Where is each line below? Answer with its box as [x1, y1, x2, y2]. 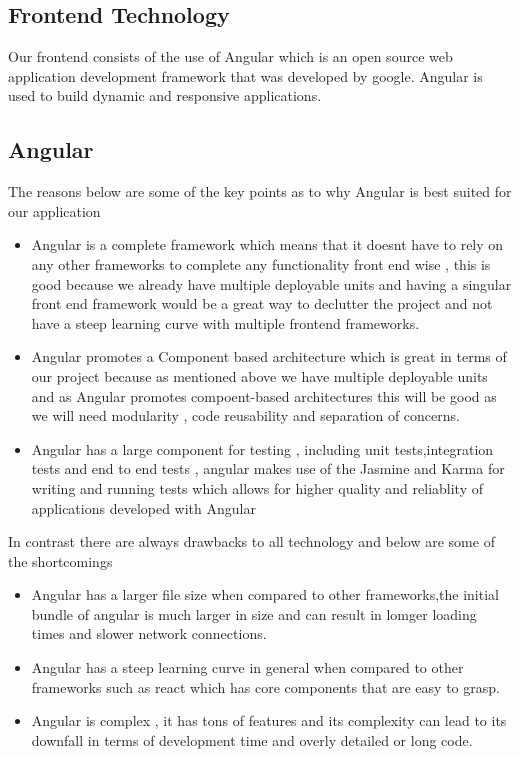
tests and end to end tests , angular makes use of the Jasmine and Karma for [31, 458, 505, 479]
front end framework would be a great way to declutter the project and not [31, 293, 493, 314]
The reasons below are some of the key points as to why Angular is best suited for [8, 181, 512, 202]
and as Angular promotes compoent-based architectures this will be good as [31, 385, 497, 406]
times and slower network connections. [31, 623, 267, 644]
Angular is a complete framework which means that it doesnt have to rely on [31, 234, 504, 255]
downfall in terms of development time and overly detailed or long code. [31, 729, 473, 750]
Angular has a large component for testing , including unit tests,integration [31, 438, 494, 459]
